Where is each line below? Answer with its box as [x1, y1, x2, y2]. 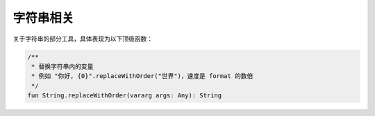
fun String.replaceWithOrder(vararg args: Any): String [27, 92, 222, 99]
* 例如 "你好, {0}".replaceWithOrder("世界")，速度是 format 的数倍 [31, 72, 253, 80]
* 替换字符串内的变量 [31, 62, 94, 70]
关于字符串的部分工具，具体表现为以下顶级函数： [12, 35, 153, 43]
